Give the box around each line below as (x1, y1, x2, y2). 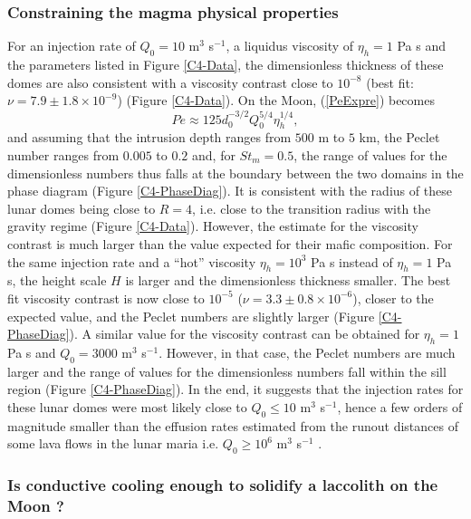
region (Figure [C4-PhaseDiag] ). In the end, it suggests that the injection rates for (7, 380, 464, 399)
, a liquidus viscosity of (226, 36, 354, 55)
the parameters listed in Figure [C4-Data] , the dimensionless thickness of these (7, 55, 444, 74)
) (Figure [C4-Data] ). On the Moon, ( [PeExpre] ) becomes (117, 91, 435, 110)
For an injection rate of (7, 36, 136, 55)
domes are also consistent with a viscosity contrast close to (7, 72, 333, 91)
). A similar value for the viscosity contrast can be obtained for (69, 324, 420, 343)
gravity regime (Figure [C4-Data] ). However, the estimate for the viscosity (7, 216, 418, 235)
